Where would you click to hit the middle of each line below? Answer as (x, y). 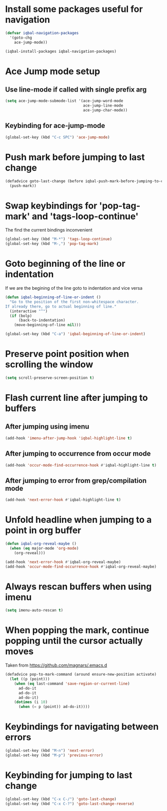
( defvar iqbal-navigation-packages (42, 33)
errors (18, 737)
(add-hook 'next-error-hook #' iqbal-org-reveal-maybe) (63, 562)
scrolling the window (49, 365)
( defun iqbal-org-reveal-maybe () (41, 544)
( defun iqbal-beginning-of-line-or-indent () (53, 297)
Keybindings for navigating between (82, 727)
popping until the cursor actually (74, 641)
